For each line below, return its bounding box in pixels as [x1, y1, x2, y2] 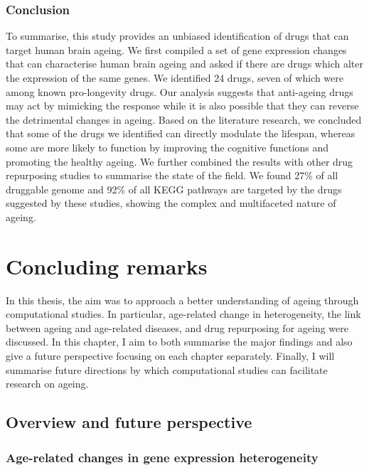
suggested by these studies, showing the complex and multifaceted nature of [6, 196, 336, 210]
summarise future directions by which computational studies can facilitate [6, 362, 328, 377]
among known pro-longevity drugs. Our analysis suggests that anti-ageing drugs [6, 84, 353, 99]
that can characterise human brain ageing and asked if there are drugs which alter [6, 56, 363, 71]
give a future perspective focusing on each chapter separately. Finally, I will [6, 348, 335, 363]
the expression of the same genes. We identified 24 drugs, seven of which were [6, 70, 343, 85]
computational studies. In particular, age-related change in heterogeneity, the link [6, 306, 361, 321]
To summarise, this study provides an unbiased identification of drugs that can [6, 28, 349, 43]
